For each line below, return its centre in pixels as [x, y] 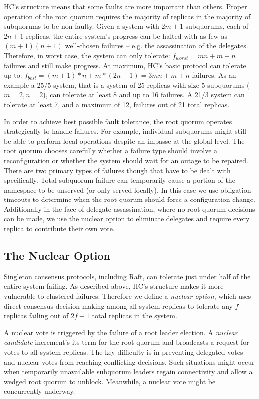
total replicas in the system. [134, 315]
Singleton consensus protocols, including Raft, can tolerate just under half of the [127, 276]
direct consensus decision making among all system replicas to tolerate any [118, 305]
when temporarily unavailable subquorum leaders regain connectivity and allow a [128, 371]
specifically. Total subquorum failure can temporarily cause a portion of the [120, 180]
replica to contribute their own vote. [59, 229]
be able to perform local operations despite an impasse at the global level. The [124, 140]
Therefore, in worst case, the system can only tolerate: [87, 55]
